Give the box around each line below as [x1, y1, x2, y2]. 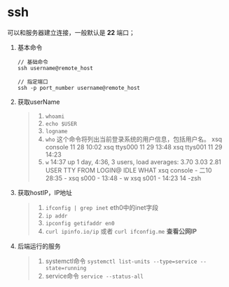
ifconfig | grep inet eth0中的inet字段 [45, 203, 159, 211]
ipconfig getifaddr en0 [45, 220, 115, 227]
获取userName [17, 98, 60, 106]
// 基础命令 [17, 58, 48, 65]
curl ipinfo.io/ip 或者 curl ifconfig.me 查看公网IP [45, 227, 197, 235]
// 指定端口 [17, 78, 48, 85]
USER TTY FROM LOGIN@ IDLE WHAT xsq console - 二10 [45, 166, 212, 174]
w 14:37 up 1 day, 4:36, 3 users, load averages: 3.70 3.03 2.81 [45, 157, 222, 166]
